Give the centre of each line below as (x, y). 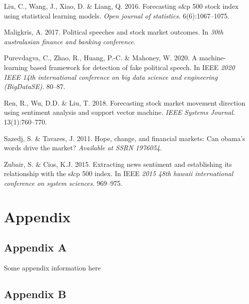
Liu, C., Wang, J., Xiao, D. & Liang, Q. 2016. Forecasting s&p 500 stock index (121, 6)
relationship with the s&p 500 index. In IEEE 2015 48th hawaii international (119, 173)
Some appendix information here (52, 268)
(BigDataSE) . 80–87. (35, 86)
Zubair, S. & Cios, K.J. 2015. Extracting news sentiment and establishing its (118, 164)
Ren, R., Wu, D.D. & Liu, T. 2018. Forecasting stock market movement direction (125, 102)
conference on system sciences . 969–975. (63, 183)
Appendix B (35, 294)
